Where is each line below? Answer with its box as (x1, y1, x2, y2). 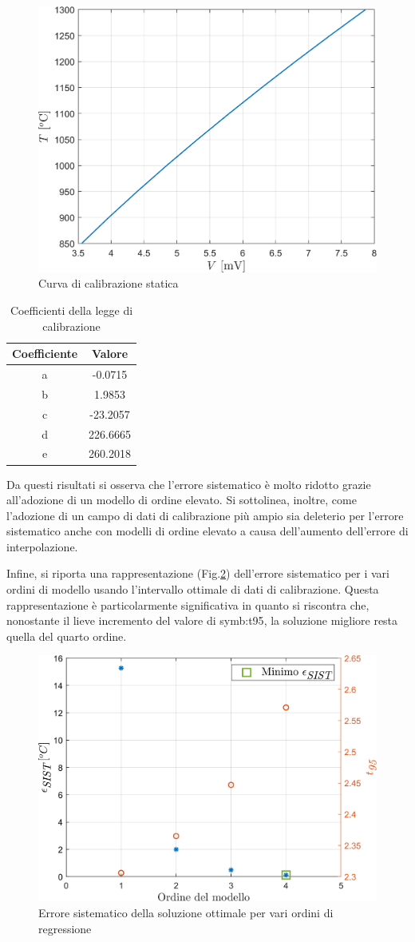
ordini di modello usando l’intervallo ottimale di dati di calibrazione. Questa (6, 581, 379, 598)
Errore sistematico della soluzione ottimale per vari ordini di (38, 904, 334, 920)
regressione (38, 920, 92, 936)
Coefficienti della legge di (10, 302, 133, 318)
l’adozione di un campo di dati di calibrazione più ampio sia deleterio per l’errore (6, 507, 404, 523)
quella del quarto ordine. (6, 627, 127, 644)
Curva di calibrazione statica (38, 275, 179, 292)
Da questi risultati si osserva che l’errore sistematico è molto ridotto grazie (6, 475, 371, 492)
